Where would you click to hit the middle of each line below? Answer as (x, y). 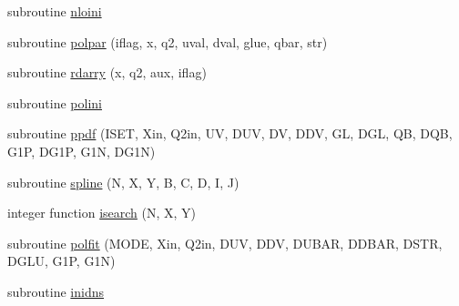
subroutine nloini (55, 11)
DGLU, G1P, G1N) (61, 261)
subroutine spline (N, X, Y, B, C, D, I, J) (123, 182)
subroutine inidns (56, 291)
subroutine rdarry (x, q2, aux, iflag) (107, 72)
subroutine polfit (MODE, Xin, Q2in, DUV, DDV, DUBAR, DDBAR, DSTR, (225, 243)
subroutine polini (55, 102)
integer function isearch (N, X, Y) (102, 213)
